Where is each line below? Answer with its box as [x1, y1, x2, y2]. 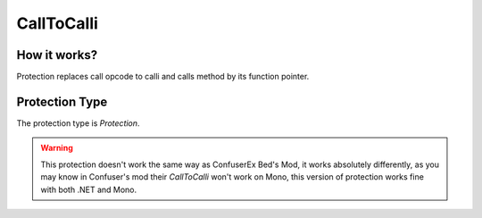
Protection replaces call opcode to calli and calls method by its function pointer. [16, 71, 310, 82]
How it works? [16, 47, 98, 63]
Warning [40, 143, 73, 154]
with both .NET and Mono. [40, 184, 137, 195]
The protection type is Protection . [16, 117, 140, 129]
